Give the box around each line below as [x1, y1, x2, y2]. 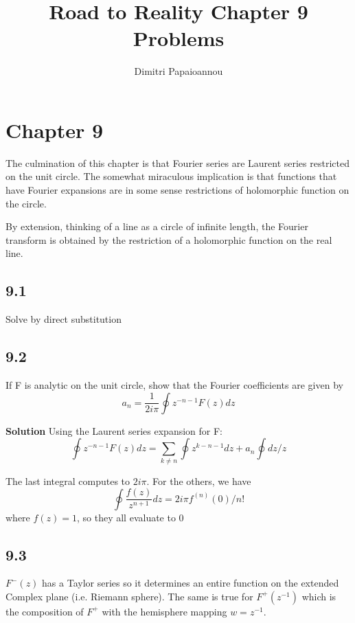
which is [301, 589, 336, 603]
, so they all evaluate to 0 [77, 510, 184, 524]
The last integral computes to [5, 473, 130, 488]
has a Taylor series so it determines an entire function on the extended [42, 576, 339, 590]
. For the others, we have [146, 473, 251, 488]
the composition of [5, 604, 84, 618]
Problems [133, 24, 225, 52]
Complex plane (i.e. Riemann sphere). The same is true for [5, 589, 253, 603]
